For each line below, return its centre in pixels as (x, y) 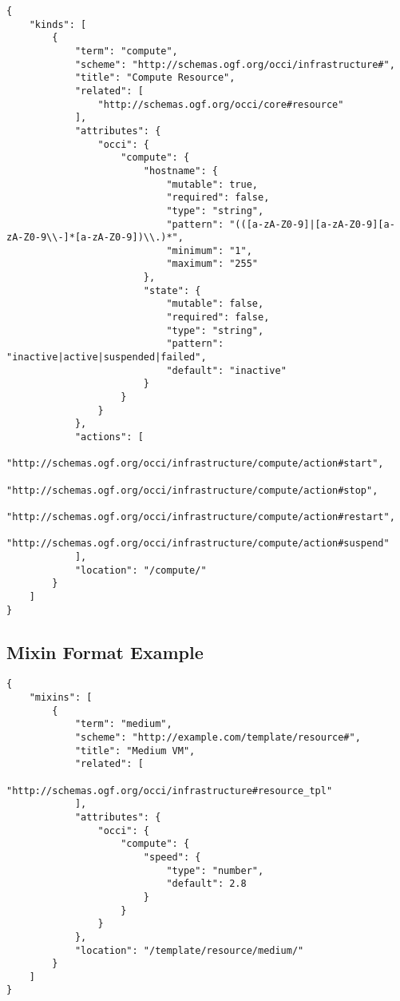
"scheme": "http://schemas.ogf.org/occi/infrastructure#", (235, 64)
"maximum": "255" (212, 264)
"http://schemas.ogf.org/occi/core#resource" (221, 104)
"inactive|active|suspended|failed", (107, 357)
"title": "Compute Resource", (155, 78)
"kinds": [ (58, 24)
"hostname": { (180, 171)
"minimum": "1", (209, 250)
